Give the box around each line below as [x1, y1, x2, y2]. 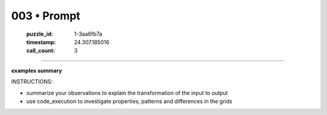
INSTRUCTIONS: [11, 78, 53, 85]
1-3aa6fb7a [74, 30, 102, 38]
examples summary [11, 67, 62, 74]
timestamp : [26, 38, 56, 45]
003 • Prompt [11, 9, 81, 22]
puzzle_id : [26, 30, 53, 38]
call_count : [26, 47, 56, 54]
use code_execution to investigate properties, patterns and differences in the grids [26, 97, 233, 105]
